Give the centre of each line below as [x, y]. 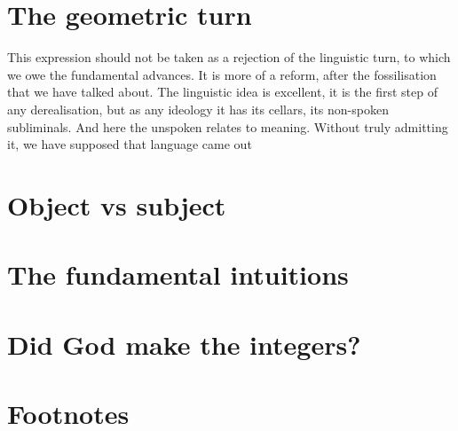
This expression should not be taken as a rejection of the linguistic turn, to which [229, 57]
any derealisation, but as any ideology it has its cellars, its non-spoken [198, 109]
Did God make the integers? [184, 344]
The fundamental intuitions [178, 274]
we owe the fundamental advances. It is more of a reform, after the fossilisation [222, 74]
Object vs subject [117, 204]
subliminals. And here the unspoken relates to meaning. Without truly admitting [228, 126]
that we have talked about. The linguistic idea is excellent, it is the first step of [222, 92]
